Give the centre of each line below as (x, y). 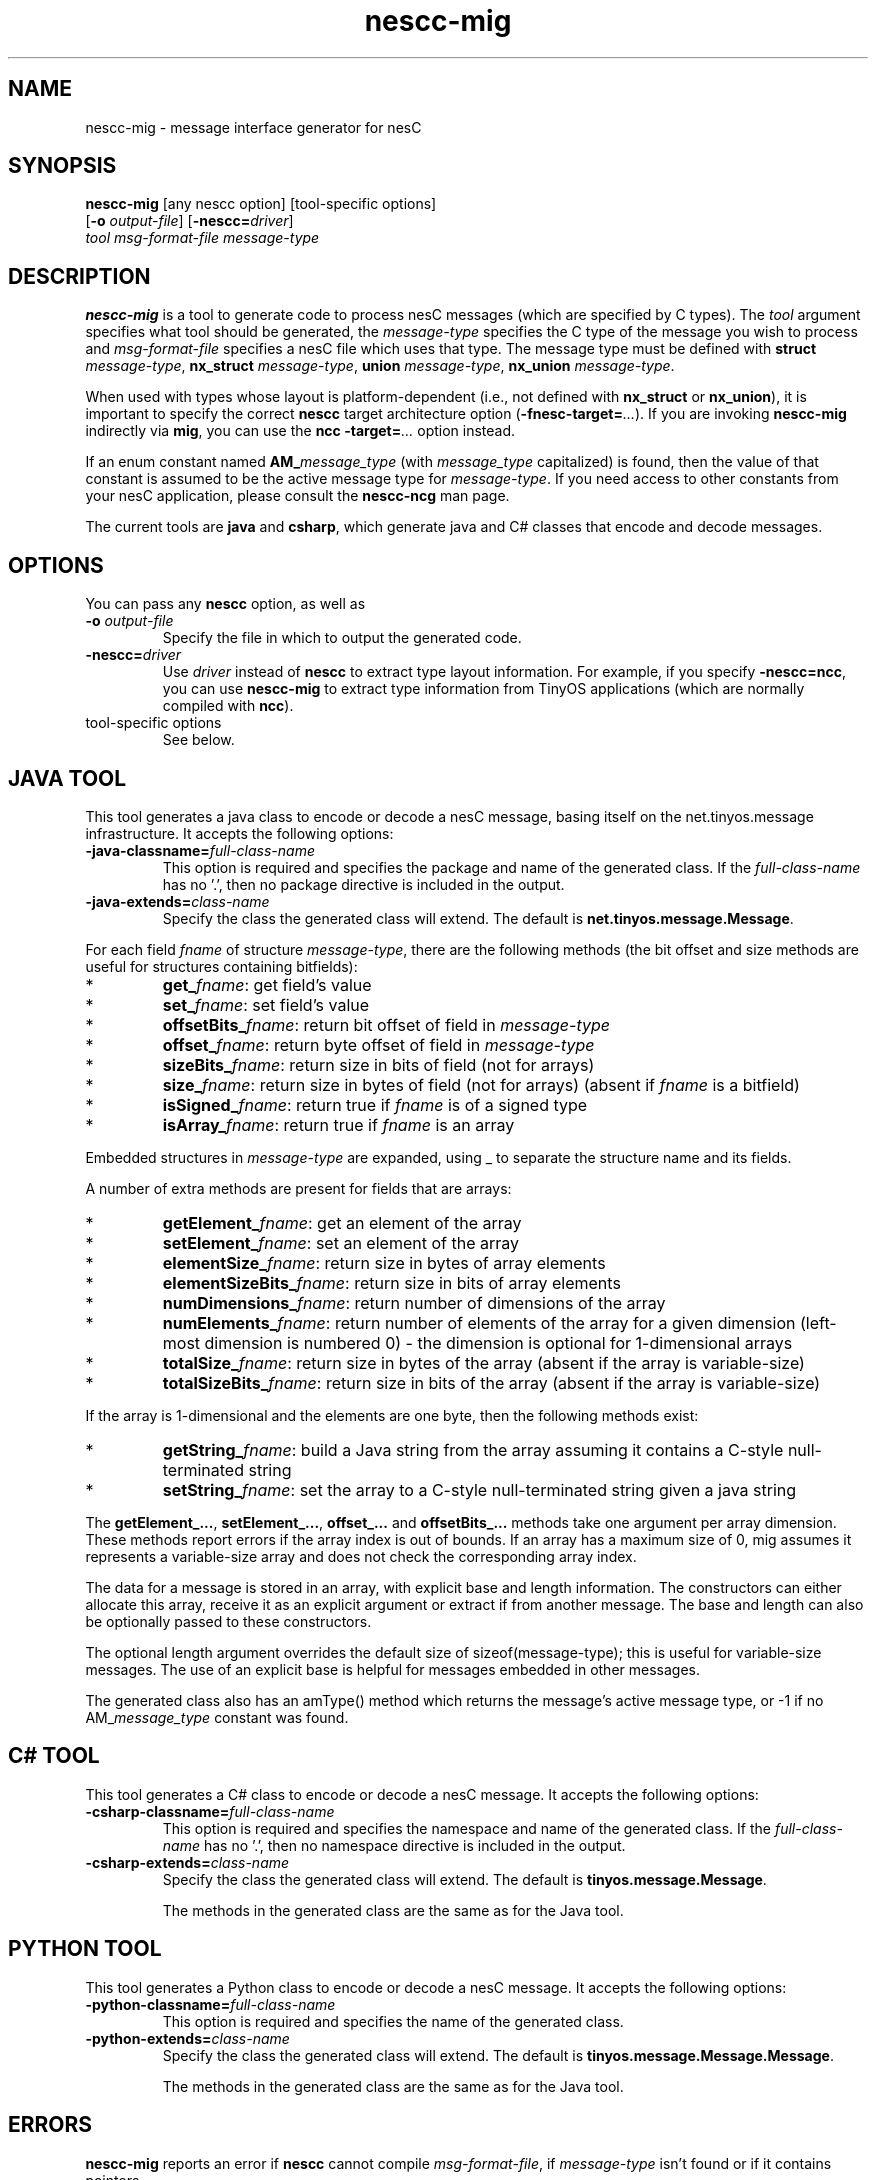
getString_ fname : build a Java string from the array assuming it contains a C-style (473, 1449)
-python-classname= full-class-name (210, 2004)
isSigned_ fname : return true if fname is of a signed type (375, 1104)
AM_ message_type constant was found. (217, 1717)
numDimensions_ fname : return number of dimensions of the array (414, 1302)
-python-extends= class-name (187, 2038)
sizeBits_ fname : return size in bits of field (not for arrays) (378, 1064)
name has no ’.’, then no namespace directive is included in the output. (394, 1845)
